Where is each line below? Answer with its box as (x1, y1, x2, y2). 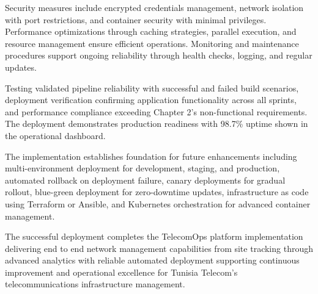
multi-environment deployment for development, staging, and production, (5, 162, 280, 174)
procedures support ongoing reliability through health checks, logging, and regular (5, 49, 312, 62)
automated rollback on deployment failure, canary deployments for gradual (5, 173, 286, 186)
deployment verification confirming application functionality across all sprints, (5, 93, 297, 106)
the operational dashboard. (5, 129, 106, 142)
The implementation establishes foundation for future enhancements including (5, 149, 297, 162)
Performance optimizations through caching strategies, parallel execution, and (5, 25, 297, 38)
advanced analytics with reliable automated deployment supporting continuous (5, 254, 300, 267)
